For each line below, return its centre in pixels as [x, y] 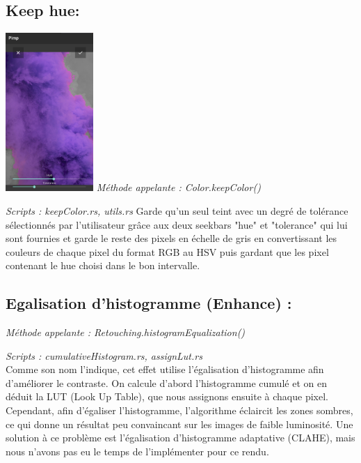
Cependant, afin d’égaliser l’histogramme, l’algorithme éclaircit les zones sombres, [179, 410]
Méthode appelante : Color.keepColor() [178, 187]
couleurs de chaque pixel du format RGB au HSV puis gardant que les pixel [167, 251]
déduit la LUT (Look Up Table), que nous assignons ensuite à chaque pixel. [167, 396]
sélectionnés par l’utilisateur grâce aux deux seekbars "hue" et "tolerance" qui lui [177, 224]
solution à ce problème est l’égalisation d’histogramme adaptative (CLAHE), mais [180, 438]
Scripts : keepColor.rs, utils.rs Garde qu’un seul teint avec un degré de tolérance [177, 210]
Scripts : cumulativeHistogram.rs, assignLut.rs [104, 355]
